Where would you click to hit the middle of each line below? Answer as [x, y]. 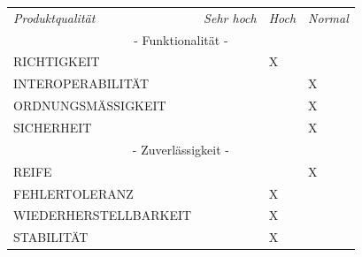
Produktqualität [54, 17]
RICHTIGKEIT [57, 61]
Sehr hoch [230, 17]
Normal [328, 17]
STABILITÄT [51, 237]
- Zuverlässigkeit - [181, 149]
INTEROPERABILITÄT [81, 83]
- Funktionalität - [181, 39]
